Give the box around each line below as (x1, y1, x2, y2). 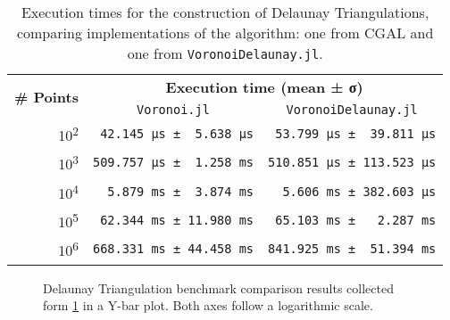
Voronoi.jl (137, 103, 210, 117)
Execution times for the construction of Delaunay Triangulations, (21, 2, 429, 22)
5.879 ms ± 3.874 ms (107, 184, 254, 199)
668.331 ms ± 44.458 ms (92, 242, 254, 257)
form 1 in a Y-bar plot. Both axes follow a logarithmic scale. (43, 296, 373, 315)
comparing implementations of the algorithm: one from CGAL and (16, 22, 434, 43)
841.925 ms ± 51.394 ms (268, 242, 437, 257)
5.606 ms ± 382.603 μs (282, 184, 437, 199)
